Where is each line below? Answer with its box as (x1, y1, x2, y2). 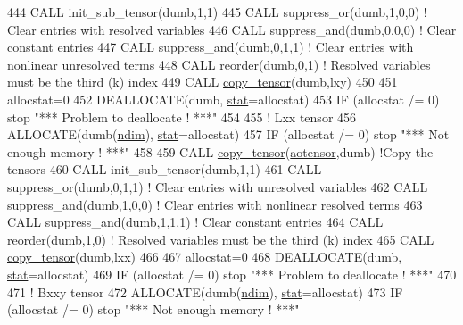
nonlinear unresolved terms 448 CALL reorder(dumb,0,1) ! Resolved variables (7, 54, 431, 73)
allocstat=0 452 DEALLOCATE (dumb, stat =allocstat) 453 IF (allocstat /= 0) (7, 89, 440, 108)
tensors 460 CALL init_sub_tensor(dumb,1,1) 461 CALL (7, 160, 322, 179)
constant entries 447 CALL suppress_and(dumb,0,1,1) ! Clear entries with (7, 37, 414, 56)
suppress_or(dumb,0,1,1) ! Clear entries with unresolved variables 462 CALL (7, 177, 428, 196)
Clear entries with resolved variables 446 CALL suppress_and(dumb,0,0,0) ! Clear (7, 20, 457, 38)
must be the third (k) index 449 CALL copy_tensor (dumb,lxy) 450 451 (7, 72, 398, 91)
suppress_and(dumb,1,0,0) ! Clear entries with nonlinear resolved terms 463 (7, 195, 423, 213)
